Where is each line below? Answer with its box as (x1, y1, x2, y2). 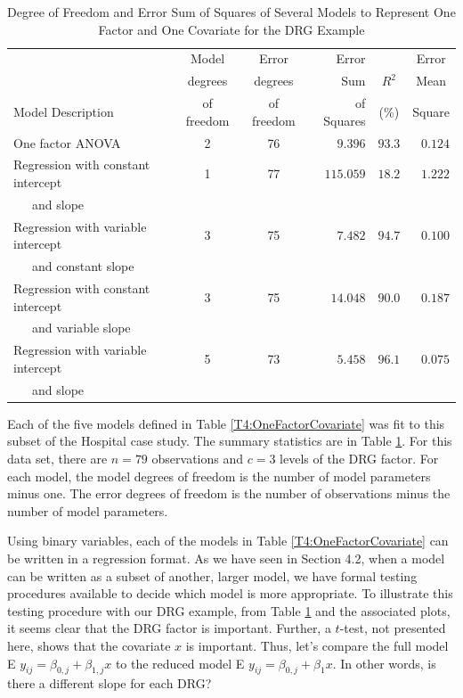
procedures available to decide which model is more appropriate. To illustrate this (7, 584, 453, 603)
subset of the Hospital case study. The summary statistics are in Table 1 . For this (7, 431, 452, 450)
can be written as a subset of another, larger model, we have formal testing (7, 566, 418, 585)
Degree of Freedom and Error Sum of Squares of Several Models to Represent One (7, 3, 456, 21)
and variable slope (31, 318, 131, 337)
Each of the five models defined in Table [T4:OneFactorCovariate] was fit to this (7, 414, 445, 432)
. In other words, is (332, 653, 436, 672)
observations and (151, 448, 244, 467)
